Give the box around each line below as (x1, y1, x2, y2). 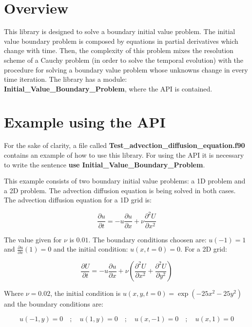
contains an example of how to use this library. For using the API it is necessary (4, 150, 244, 160)
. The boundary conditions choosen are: (88, 234, 207, 244)
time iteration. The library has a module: (4, 74, 127, 84)
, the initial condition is (50, 288, 121, 298)
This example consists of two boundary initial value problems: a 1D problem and (4, 176, 246, 186)
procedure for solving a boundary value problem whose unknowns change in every (4, 64, 248, 74)
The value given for (4, 234, 62, 244)
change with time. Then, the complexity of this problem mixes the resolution (4, 45, 233, 55)
